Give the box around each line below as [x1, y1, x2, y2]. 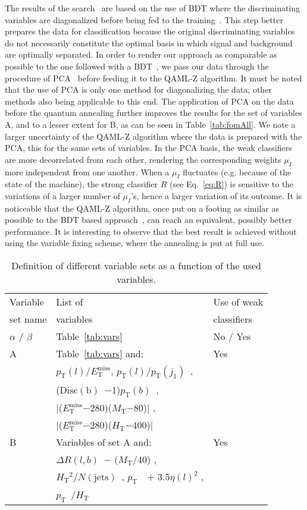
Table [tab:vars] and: [56, 347, 144, 361]
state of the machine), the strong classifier [5, 178, 158, 190]
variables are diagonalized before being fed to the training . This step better [5, 13, 283, 26]
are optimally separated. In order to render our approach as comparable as [5, 48, 277, 61]
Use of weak [213, 295, 264, 309]
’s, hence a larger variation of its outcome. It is [131, 189, 302, 202]
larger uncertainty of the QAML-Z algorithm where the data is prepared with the [5, 130, 302, 142]
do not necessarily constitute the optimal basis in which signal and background [5, 36, 293, 49]
